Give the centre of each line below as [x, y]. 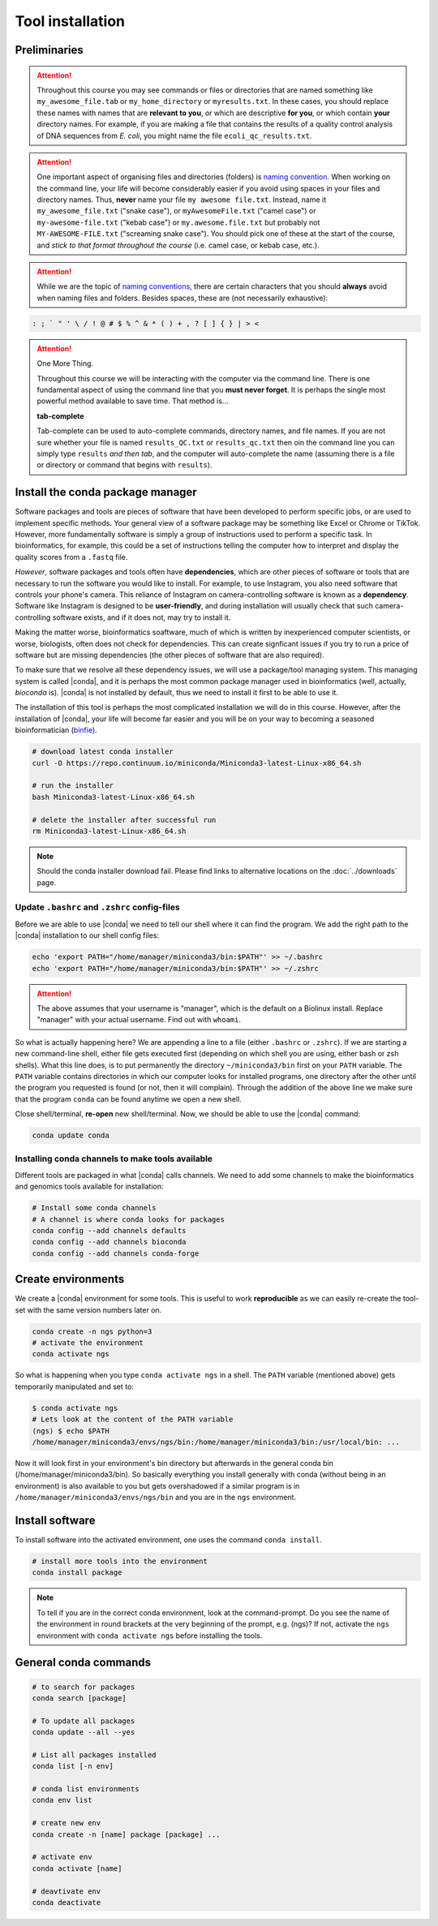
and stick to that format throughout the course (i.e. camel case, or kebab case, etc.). [178, 245]
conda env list [62, 1800]
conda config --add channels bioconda [109, 1242]
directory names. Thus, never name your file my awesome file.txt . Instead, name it [182, 200]
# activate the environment [88, 1343]
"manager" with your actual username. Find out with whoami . [139, 1020]
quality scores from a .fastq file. [71, 557]
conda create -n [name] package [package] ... [126, 1834]
